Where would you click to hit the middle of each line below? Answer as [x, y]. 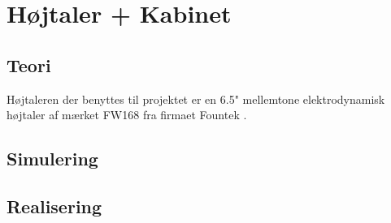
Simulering [52, 159]
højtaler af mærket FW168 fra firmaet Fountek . [127, 115]
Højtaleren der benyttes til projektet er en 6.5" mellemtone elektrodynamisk [196, 99]
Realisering [54, 206]
